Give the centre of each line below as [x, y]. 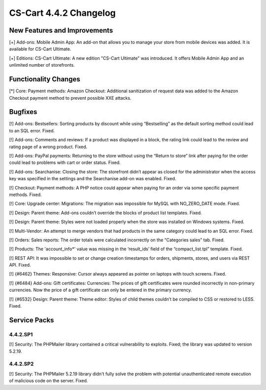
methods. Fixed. [25, 195]
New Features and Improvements [61, 30]
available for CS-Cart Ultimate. [40, 49]
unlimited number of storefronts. [42, 65]
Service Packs [32, 320]
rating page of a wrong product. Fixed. [48, 147]
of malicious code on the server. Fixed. [49, 381]
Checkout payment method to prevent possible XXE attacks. [70, 98]
